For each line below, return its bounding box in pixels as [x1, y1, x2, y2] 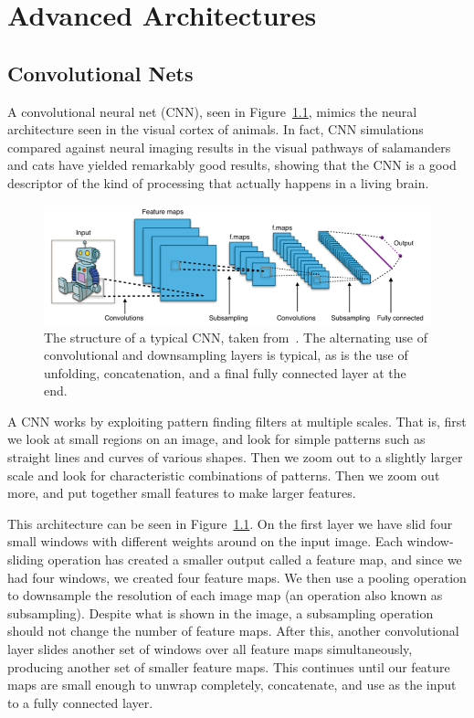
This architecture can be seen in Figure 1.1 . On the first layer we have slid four [7, 513, 453, 533]
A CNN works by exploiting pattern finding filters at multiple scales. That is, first [7, 411, 467, 430]
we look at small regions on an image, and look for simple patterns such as [7, 429, 426, 449]
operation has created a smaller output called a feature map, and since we [47, 550, 462, 569]
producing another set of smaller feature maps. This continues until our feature [7, 657, 450, 676]
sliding [7, 550, 44, 569]
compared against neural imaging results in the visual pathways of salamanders [7, 137, 451, 156]
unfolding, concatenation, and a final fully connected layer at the [44, 363, 406, 382]
